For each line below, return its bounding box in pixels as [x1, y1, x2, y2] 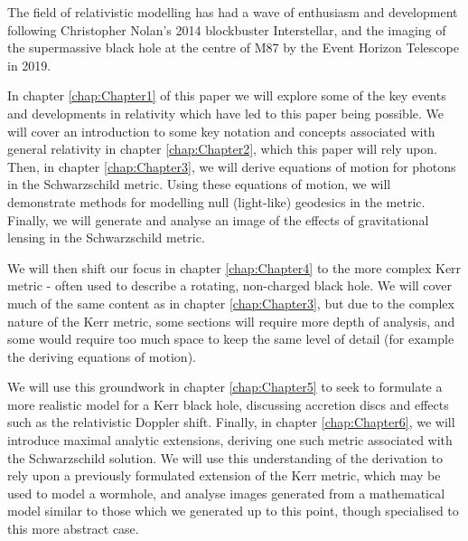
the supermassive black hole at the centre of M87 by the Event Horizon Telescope [7, 38, 459, 57]
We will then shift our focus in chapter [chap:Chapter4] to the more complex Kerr [7, 258, 462, 277]
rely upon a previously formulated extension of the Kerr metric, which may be [7, 466, 441, 485]
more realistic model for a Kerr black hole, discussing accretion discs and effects [7, 394, 449, 413]
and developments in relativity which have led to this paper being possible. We [7, 103, 445, 122]
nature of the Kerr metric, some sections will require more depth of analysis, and [7, 311, 455, 330]
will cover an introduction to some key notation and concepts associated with [7, 121, 435, 140]
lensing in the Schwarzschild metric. [7, 228, 205, 247]
